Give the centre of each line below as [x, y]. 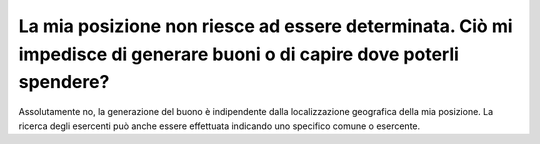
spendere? [64, 82]
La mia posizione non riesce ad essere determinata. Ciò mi [266, 26]
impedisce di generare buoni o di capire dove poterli [239, 54]
